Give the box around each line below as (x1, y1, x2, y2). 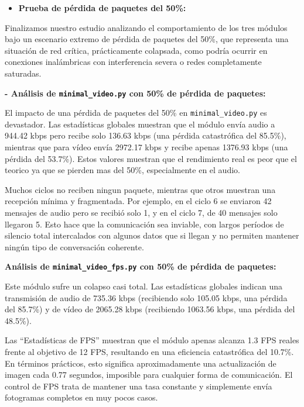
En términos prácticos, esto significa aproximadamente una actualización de (5, 357, 276, 369)
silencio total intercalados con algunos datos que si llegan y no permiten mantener (5, 229, 299, 242)
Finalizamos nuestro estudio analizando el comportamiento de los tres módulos (5, 21, 288, 33)
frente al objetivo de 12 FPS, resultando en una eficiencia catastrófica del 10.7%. (5, 346, 294, 358)
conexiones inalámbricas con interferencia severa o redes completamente (5, 56, 262, 68)
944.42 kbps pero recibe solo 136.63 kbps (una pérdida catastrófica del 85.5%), (5, 129, 286, 142)
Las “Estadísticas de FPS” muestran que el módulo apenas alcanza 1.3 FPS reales (5, 334, 299, 346)
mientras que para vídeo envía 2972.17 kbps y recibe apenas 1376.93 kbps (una (5, 141, 288, 153)
